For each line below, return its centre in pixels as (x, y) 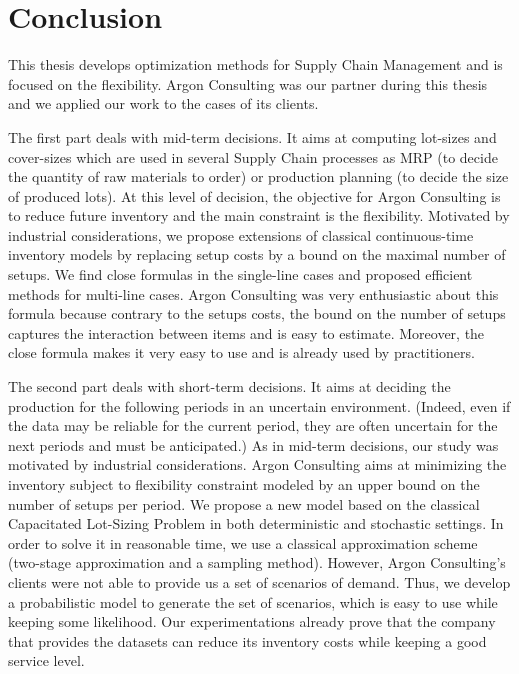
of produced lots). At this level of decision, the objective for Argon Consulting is (254, 195)
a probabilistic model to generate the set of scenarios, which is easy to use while (253, 601)
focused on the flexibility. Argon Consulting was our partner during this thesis (248, 83)
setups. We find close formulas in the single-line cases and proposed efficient (240, 274)
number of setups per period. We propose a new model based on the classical (244, 503)
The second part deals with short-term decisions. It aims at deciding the (229, 386)
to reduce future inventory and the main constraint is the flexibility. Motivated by (259, 215)
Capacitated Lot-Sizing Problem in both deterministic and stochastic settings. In (256, 523)
